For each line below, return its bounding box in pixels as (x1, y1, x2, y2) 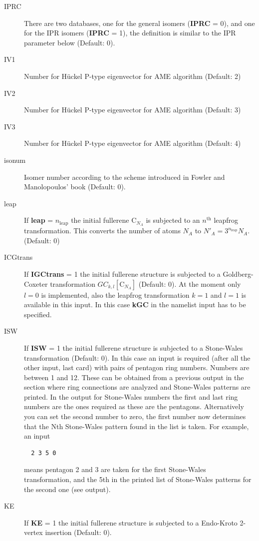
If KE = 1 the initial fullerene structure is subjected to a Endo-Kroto (24, 517, 238, 528)
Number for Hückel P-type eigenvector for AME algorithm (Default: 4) (24, 138, 241, 148)
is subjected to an (146, 215, 200, 225)
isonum (4, 154, 26, 165)
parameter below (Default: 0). (24, 37, 115, 47)
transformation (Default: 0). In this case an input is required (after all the (24, 352, 251, 363)
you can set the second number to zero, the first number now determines (24, 411, 246, 422)
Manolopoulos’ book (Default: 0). (24, 181, 126, 192)
